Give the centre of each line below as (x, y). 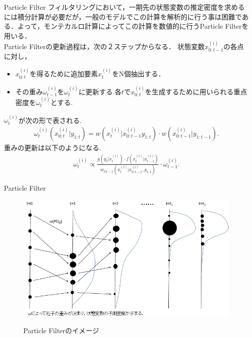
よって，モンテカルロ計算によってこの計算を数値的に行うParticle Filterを (133, 26)
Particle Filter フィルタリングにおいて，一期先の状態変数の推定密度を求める (125, 7)
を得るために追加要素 (64, 74)
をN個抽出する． (138, 74)
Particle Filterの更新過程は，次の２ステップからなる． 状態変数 (104, 46)
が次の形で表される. (50, 120)
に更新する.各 (100, 91)
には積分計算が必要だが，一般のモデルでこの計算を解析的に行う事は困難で (123, 16)
